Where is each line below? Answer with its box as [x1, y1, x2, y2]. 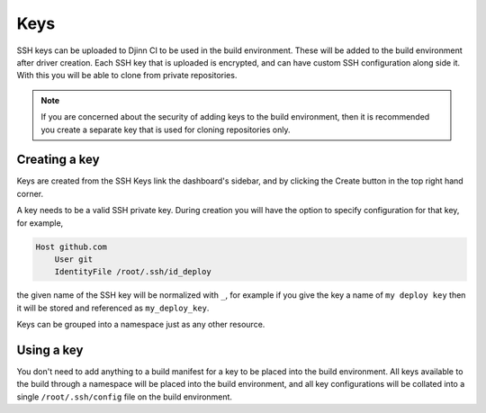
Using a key [16, 342, 84, 357]
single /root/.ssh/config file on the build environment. [16, 391, 233, 402]
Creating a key [16, 152, 100, 167]
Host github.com [35, 241, 108, 252]
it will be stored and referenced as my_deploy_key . [16, 302, 210, 313]
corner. [16, 188, 44, 199]
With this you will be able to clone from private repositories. [16, 70, 238, 81]
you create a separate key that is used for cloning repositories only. [40, 124, 291, 135]
